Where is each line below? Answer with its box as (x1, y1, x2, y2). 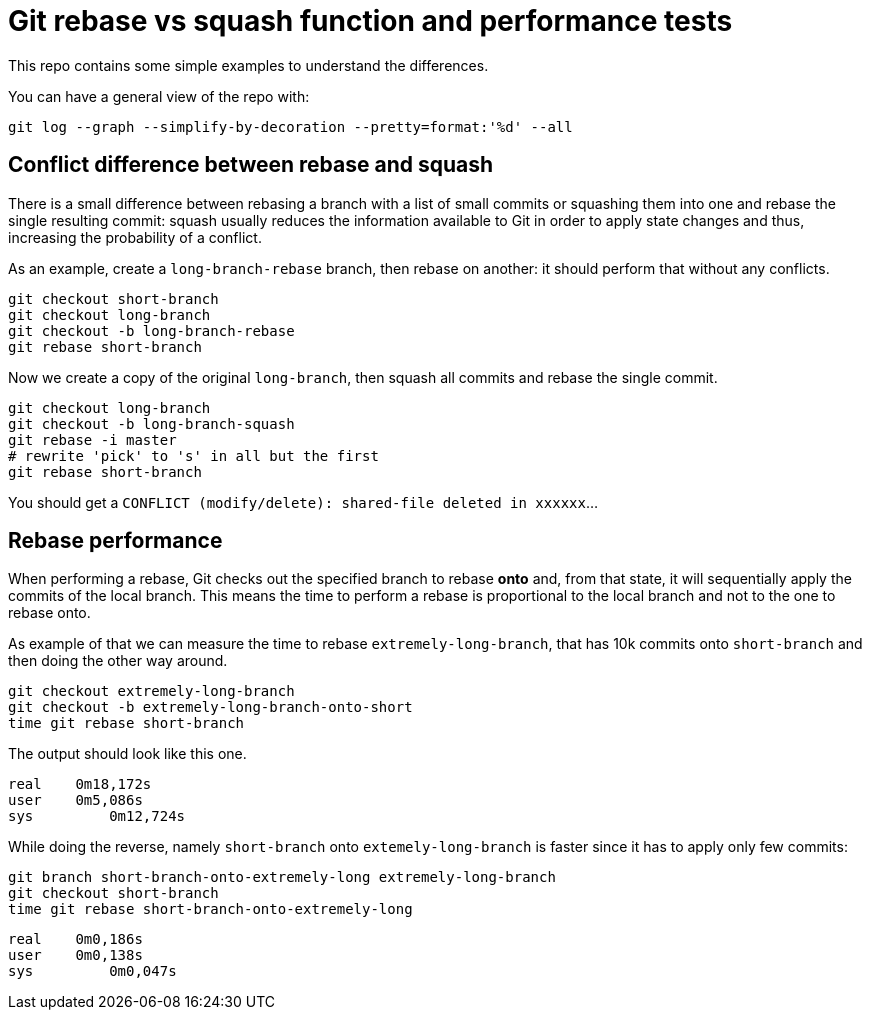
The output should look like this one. (8, 745, 247, 763)
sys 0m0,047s (8, 963, 177, 980)
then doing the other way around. (8, 652, 228, 670)
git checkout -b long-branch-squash (8, 415, 295, 432)
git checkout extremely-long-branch (8, 683, 295, 700)
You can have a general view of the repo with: (8, 87, 310, 105)
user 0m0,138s (8, 947, 143, 964)
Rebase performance (8, 528, 223, 554)
